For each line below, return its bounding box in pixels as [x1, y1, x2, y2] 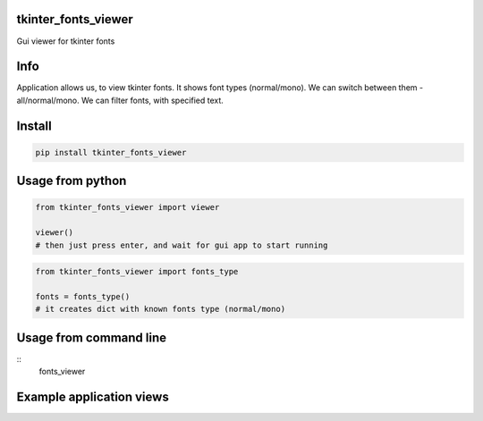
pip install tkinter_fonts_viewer [35, 147, 187, 157]
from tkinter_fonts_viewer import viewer [35, 202, 220, 213]
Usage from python [16, 173, 127, 189]
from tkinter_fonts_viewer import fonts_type [35, 266, 239, 277]
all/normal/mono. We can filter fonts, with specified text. [16, 95, 224, 105]
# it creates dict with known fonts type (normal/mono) [35, 304, 286, 315]
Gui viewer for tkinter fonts [16, 36, 115, 46]
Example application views [16, 390, 169, 405]
